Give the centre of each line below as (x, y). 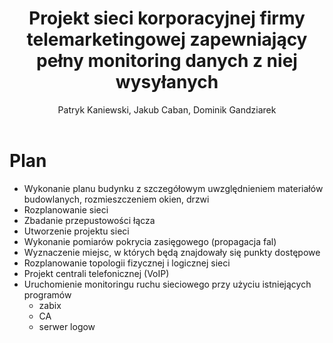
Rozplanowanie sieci (66, 209)
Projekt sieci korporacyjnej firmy (167, 18)
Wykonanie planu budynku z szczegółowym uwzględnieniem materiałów (173, 188)
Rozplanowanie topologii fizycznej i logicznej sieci (127, 263)
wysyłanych (167, 82)
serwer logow (67, 326)
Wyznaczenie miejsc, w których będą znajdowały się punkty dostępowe (172, 252)
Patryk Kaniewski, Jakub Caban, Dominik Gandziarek (167, 109)
